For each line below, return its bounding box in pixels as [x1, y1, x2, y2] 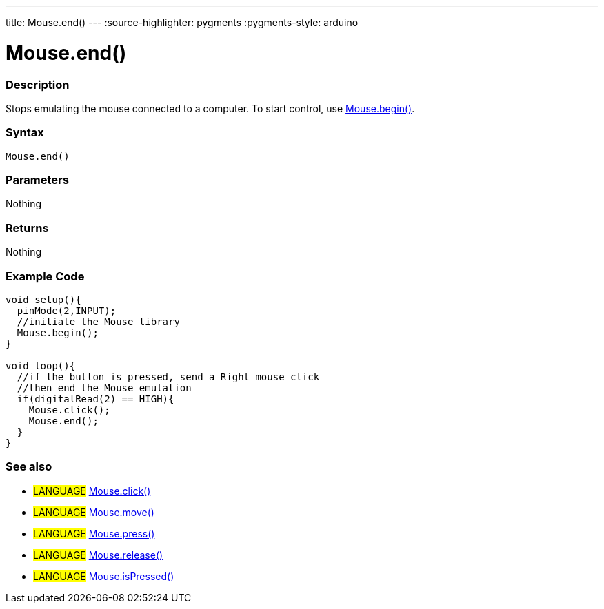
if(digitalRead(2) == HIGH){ [17, 393, 174, 404]
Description [6, 77, 70, 92]
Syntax [6, 125, 44, 140]
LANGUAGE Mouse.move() [33, 506, 154, 518]
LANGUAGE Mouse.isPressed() [33, 570, 174, 582]
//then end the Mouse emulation [17, 382, 192, 393]
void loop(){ [6, 360, 76, 371]
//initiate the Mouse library [17, 316, 180, 327]
